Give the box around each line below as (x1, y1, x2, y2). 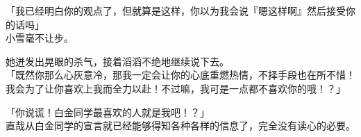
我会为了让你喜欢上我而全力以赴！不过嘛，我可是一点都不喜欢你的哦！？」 (6, 81, 346, 95)
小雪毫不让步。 (6, 31, 74, 45)
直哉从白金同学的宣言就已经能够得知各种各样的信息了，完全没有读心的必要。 (6, 118, 355, 133)
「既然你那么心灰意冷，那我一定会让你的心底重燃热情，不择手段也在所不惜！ (6, 67, 355, 82)
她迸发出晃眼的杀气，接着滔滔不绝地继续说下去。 (6, 54, 229, 68)
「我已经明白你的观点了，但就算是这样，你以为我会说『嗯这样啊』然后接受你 (6, 3, 355, 17)
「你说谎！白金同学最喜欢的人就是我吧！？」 (6, 104, 210, 119)
